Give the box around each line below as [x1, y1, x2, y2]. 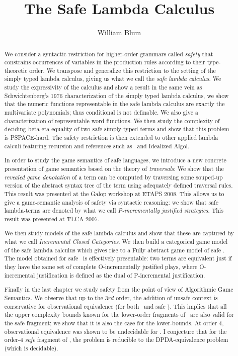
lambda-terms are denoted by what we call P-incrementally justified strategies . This [4, 206, 223, 215]
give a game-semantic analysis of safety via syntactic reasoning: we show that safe [4, 198, 219, 206]
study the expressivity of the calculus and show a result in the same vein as [4, 83, 202, 92]
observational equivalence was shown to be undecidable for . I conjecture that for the [4, 327, 227, 335]
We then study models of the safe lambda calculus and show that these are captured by [4, 229, 234, 237]
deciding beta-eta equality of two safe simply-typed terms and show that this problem [4, 125, 229, 133]
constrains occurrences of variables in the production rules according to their [4, 58, 205, 66]
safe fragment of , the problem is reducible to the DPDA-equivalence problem [25, 335, 228, 344]
